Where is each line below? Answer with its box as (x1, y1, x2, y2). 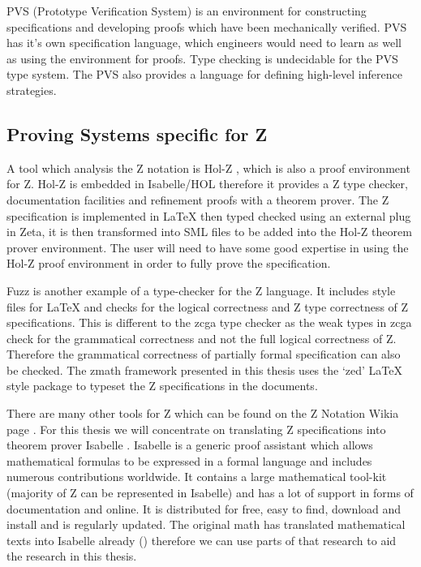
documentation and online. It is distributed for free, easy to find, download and (6, 500, 402, 517)
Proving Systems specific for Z (6, 121, 268, 146)
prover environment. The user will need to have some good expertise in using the (6, 238, 409, 256)
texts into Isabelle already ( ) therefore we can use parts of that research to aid (6, 531, 397, 548)
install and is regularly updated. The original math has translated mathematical (6, 516, 406, 533)
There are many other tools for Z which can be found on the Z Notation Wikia (6, 405, 399, 422)
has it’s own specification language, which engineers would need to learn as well (6, 34, 402, 51)
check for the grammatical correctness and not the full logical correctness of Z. (6, 329, 397, 346)
